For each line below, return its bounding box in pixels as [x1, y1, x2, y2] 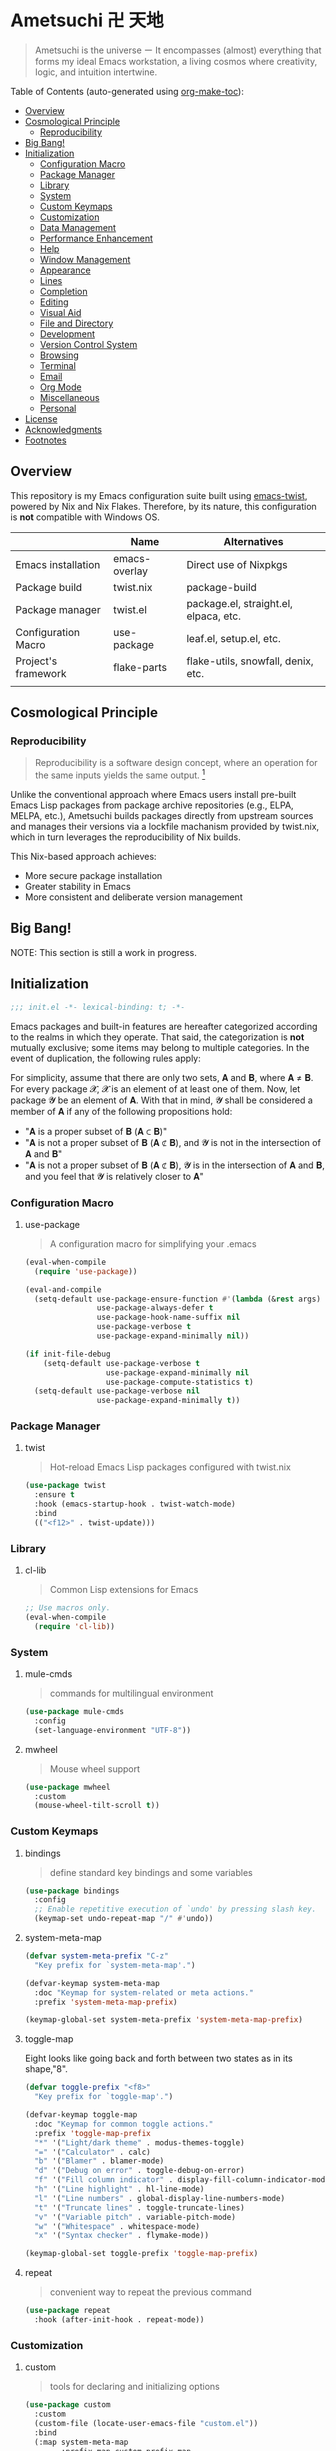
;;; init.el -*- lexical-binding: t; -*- [10, 1002, 186, 1012]
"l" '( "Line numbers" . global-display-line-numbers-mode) [34, 2193, 286, 2203]
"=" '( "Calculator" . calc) [34, 2147, 152, 2157]
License [24, 412, 58, 425]
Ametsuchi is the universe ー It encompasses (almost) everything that [34, 44, 322, 56]
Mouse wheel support [49, 1762, 141, 1775]
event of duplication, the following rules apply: [10, 1052, 202, 1064]
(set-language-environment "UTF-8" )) [34, 1725, 192, 1735]
